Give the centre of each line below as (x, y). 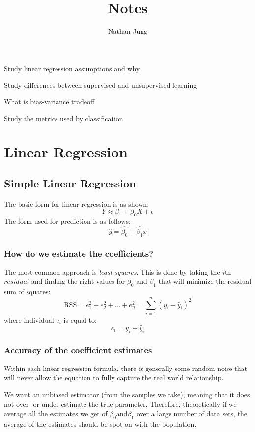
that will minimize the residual (205, 281)
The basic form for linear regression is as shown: (77, 203)
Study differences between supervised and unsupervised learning (100, 85)
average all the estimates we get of (56, 414)
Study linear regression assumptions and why (72, 68)
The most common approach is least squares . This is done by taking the (112, 271)
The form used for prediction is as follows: (67, 221)
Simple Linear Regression (70, 183)
